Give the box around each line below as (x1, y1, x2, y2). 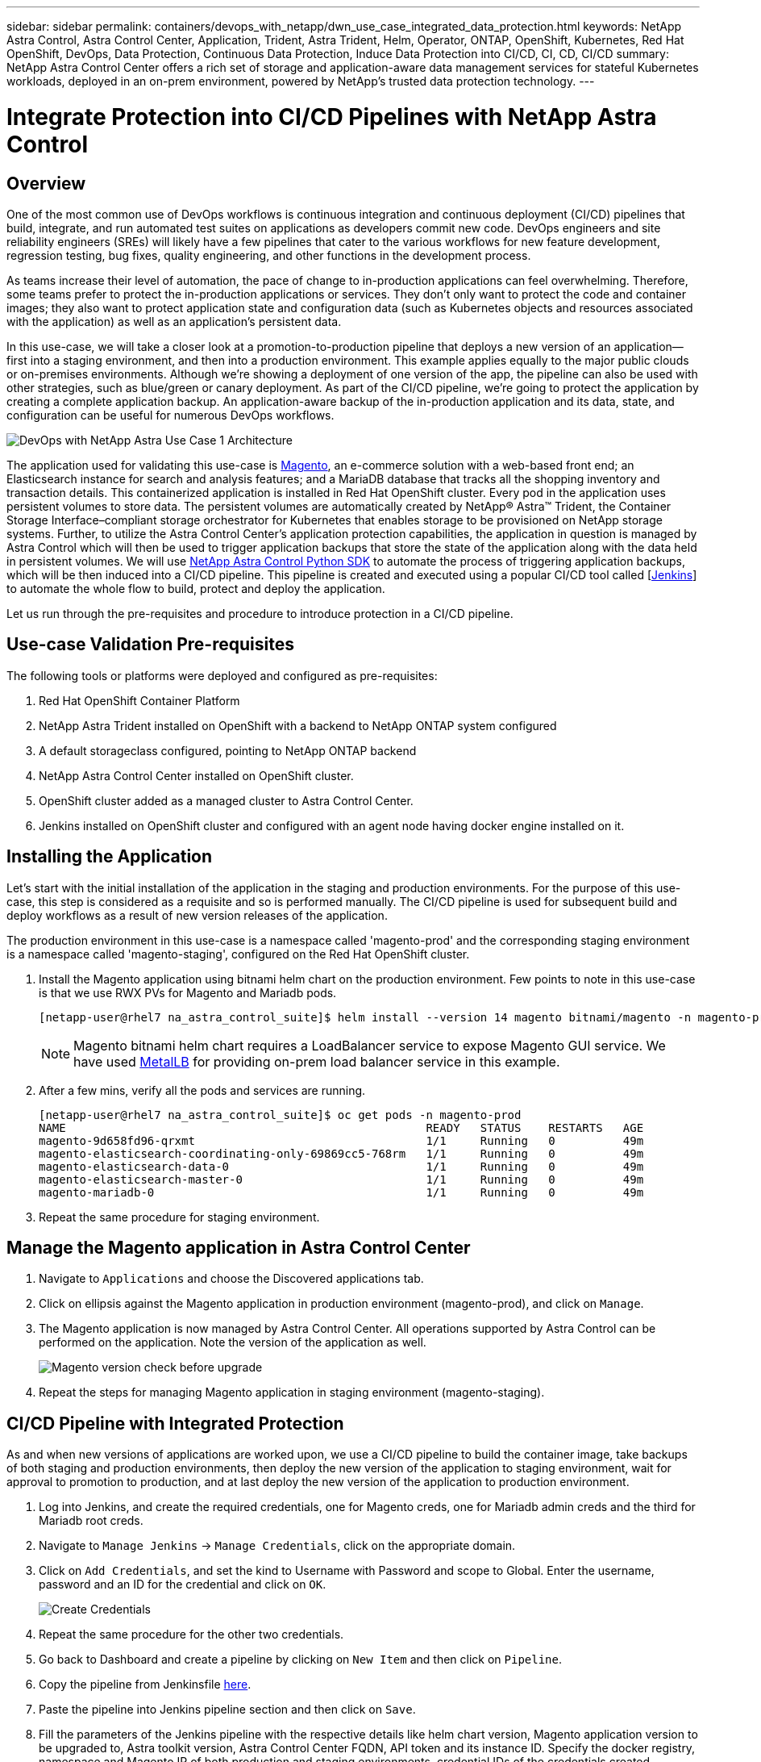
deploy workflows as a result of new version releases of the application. (6, 908, 388, 922)
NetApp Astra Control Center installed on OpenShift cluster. (39, 768, 354, 783)
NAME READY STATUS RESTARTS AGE (39, 1121, 644, 1134)
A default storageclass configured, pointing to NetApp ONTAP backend (39, 743, 417, 758)
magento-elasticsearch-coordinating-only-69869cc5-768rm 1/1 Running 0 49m (39, 1146, 644, 1160)
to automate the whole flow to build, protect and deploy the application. (6, 581, 385, 595)
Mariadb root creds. (39, 1514, 143, 1528)
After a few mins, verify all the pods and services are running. (39, 1083, 366, 1097)
